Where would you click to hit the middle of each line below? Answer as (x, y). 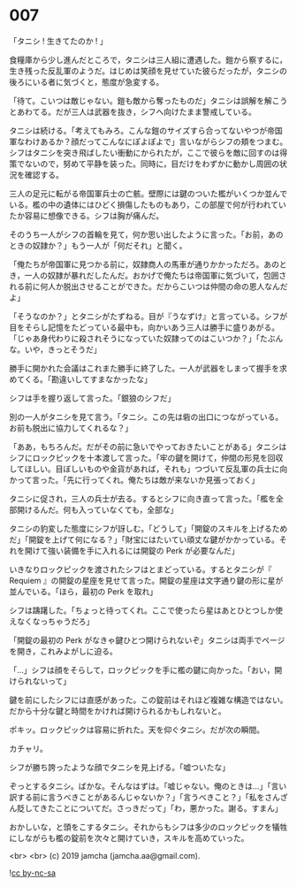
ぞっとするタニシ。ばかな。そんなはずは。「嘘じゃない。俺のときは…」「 (140, 786)
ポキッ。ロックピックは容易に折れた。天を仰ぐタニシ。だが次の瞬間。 (137, 730)
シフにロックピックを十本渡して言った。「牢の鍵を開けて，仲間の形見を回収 (146, 457)
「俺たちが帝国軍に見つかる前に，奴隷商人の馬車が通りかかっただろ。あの (145, 264)
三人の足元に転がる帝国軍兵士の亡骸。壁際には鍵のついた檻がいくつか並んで (148, 193)
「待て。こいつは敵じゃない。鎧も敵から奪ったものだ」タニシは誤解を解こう (148, 100)
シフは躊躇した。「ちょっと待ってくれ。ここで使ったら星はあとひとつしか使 (146, 610)
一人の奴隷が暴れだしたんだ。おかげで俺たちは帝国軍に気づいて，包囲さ (156, 275)
